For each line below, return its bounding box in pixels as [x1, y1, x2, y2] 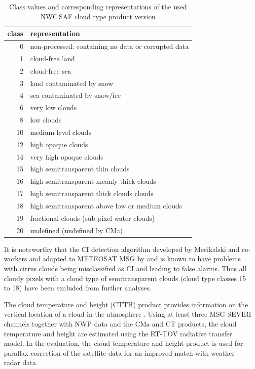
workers [4, 253, 27, 264]
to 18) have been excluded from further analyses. [4, 283, 151, 293]
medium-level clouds [30, 126, 91, 137]
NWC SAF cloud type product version [40, 11, 156, 21]
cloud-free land [30, 53, 75, 63]
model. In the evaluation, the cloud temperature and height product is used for [4, 338, 243, 348]
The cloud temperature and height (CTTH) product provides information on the [4, 299, 248, 309]
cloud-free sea [30, 65, 72, 76]
